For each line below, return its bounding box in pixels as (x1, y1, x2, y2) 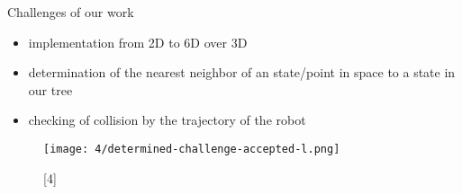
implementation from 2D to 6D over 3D (28, 32, 248, 51)
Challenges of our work (7, 3, 134, 21)
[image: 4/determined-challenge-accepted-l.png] (43, 142, 340, 155)
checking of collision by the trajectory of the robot (28, 110, 306, 129)
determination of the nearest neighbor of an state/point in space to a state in (28, 63, 456, 82)
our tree (28, 80, 73, 99)
